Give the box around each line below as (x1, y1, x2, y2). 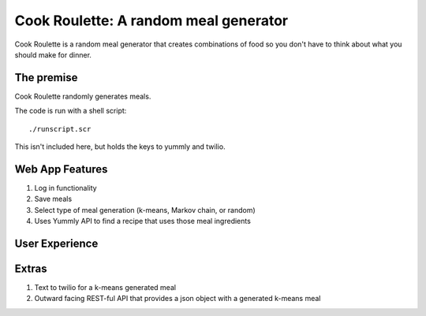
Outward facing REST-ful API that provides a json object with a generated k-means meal (34, 294, 321, 303)
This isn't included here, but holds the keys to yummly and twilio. (14, 142, 226, 151)
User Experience (14, 236, 99, 250)
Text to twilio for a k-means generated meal (34, 283, 177, 292)
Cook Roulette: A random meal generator (14, 12, 288, 29)
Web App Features (14, 162, 108, 176)
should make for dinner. (14, 50, 92, 59)
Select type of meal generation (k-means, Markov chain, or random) (34, 205, 256, 214)
